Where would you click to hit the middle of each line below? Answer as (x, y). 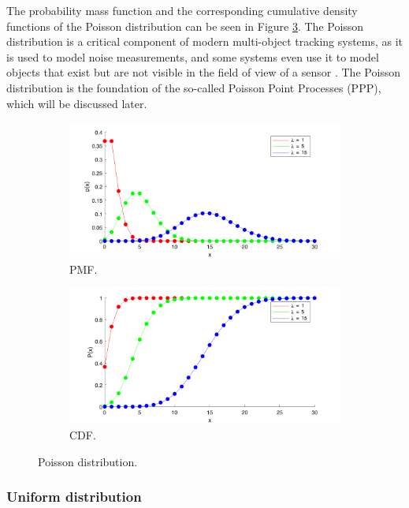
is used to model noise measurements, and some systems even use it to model (193, 56)
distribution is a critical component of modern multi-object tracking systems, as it (205, 41)
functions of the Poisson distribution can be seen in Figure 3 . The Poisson (185, 26)
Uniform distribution (74, 497)
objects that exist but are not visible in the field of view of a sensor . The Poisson (204, 72)
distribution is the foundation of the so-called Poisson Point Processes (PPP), (194, 87)
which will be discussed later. (77, 103)
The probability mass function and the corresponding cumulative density (182, 10)
